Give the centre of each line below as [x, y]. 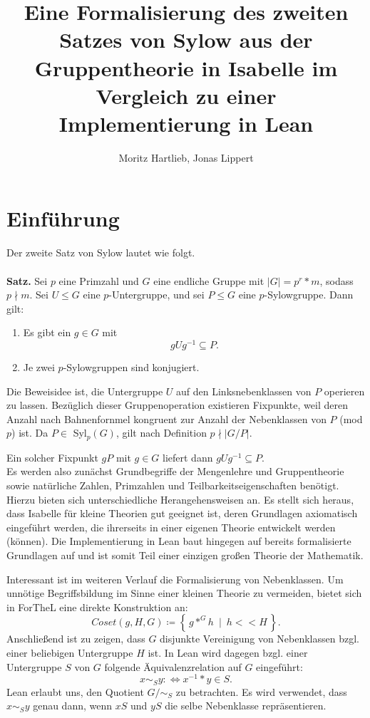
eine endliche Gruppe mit [209, 280]
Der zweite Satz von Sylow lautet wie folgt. [101, 253]
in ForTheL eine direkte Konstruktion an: [97, 607]
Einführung [63, 218]
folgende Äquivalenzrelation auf [173, 666]
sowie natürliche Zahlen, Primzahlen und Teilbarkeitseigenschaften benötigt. [173, 485]
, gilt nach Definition [161, 433]
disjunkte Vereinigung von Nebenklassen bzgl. [259, 639]
